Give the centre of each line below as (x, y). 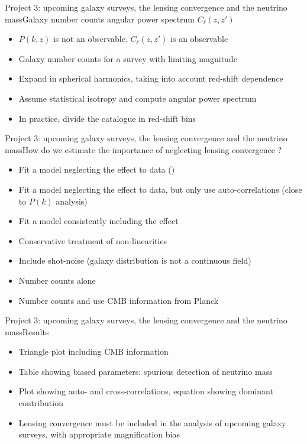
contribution (41, 403)
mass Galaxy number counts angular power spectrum (100, 19)
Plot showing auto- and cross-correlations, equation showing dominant (146, 391)
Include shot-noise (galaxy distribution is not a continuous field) (135, 260)
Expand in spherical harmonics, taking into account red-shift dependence (151, 78)
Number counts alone (57, 280)
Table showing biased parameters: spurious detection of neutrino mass (146, 371)
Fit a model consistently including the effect (98, 221)
